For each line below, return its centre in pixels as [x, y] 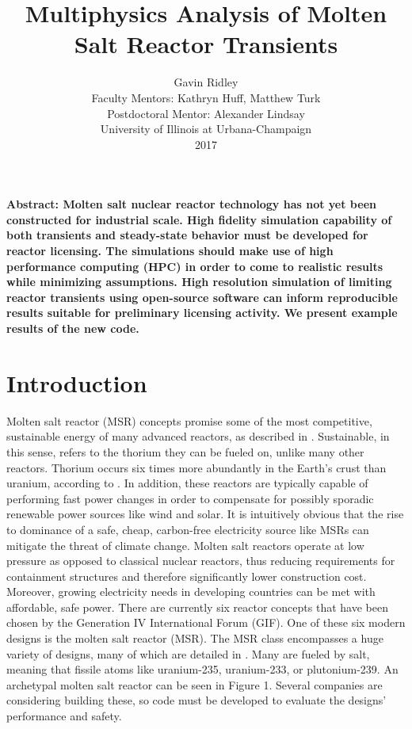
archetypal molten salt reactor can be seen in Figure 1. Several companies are [195, 684]
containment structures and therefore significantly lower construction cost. [187, 576]
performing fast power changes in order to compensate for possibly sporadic [190, 498]
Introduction [77, 382]
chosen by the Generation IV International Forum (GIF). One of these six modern [206, 622]
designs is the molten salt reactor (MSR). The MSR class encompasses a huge [195, 638]
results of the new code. [73, 328]
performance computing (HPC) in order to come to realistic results [195, 266]
